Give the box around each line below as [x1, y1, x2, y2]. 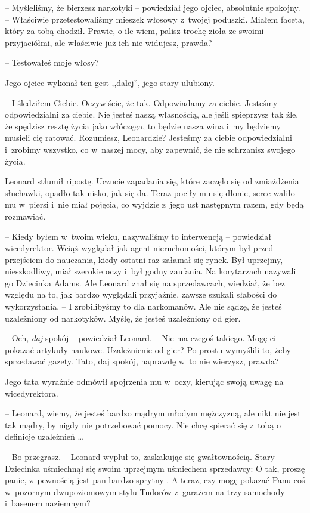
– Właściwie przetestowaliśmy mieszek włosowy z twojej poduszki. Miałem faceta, [5, 13, 305, 25]
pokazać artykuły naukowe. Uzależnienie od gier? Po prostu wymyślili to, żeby [5, 343, 291, 356]
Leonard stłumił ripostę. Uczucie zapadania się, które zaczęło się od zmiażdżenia [5, 175, 299, 187]
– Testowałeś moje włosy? [5, 56, 99, 69]
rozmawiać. [5, 209, 46, 222]
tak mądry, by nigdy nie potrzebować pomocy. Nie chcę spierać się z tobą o [5, 418, 281, 431]
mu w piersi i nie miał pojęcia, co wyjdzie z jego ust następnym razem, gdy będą [5, 198, 304, 211]
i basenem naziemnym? [5, 497, 91, 509]
